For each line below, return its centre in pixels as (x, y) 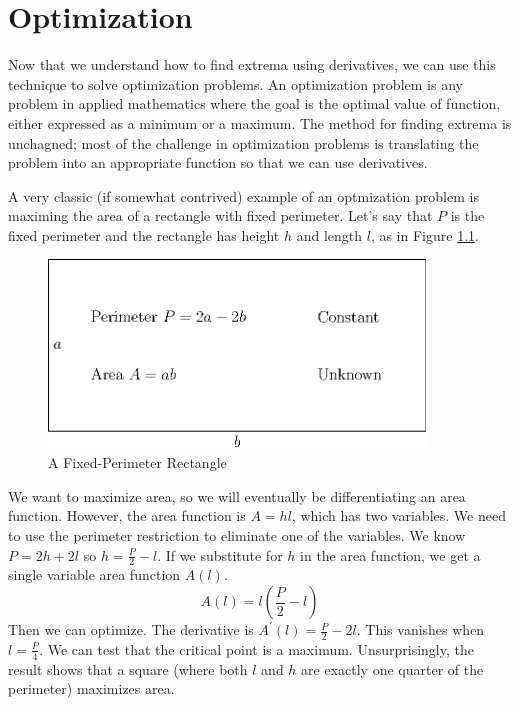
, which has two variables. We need (398, 515)
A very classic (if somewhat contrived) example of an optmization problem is (243, 195)
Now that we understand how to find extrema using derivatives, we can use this (252, 64)
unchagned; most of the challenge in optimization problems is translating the (243, 142)
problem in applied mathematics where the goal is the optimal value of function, (254, 103)
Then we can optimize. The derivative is (131, 629)
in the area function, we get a (390, 554)
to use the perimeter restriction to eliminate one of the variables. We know (237, 535)
